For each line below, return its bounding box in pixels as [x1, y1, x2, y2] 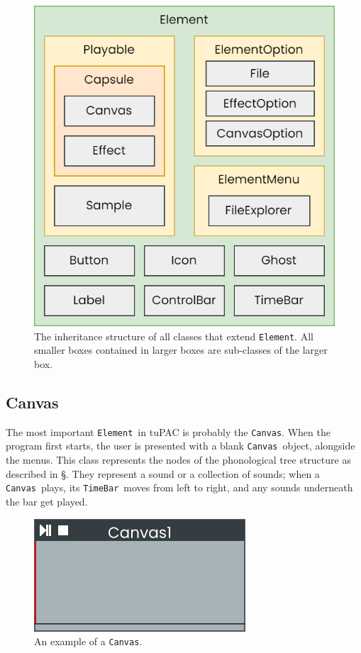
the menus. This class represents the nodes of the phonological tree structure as [6, 452, 351, 467]
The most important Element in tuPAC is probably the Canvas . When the [6, 424, 331, 439]
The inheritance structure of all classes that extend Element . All [34, 328, 313, 343]
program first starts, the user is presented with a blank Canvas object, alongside [6, 438, 355, 453]
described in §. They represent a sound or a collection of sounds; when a [6, 466, 320, 481]
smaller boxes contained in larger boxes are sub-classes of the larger [34, 342, 328, 357]
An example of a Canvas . [34, 634, 143, 649]
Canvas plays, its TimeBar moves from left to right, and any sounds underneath [6, 480, 353, 495]
